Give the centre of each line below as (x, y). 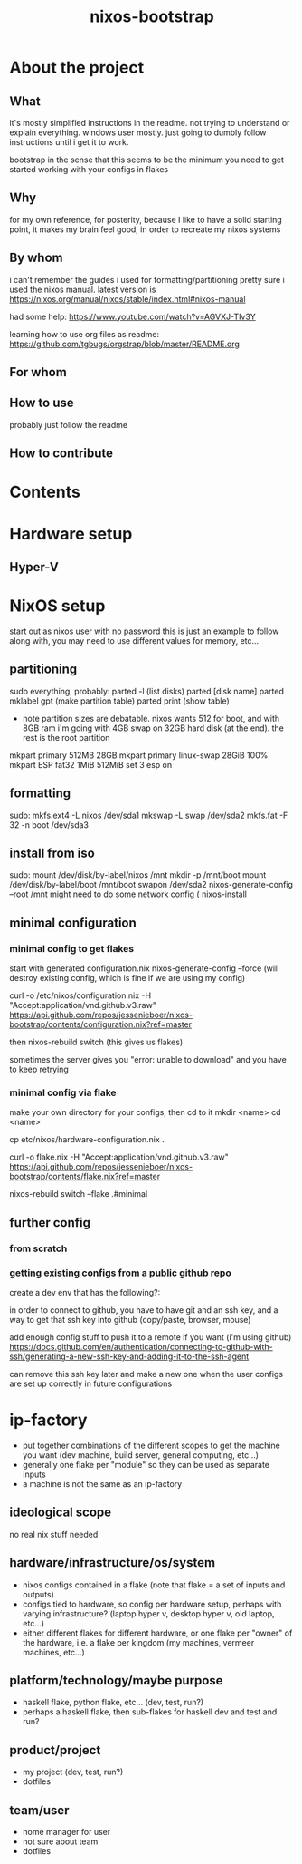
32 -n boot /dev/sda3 (49, 825)
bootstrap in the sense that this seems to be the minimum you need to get (147, 160)
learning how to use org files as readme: (85, 334)
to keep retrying (39, 1069)
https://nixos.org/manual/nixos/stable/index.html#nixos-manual (127, 299)
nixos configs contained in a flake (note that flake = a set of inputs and (154, 1585)
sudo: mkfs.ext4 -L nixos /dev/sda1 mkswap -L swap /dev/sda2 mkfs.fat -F (149, 815)
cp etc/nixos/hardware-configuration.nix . (87, 1140)
